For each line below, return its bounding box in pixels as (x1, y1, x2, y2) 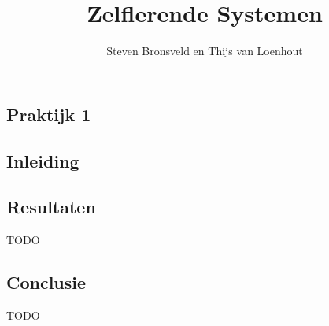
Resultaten (6, 194, 96, 219)
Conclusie (6, 270, 87, 295)
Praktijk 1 (6, 102, 91, 126)
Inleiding (6, 148, 79, 172)
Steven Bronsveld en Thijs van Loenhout (106, 43, 303, 59)
